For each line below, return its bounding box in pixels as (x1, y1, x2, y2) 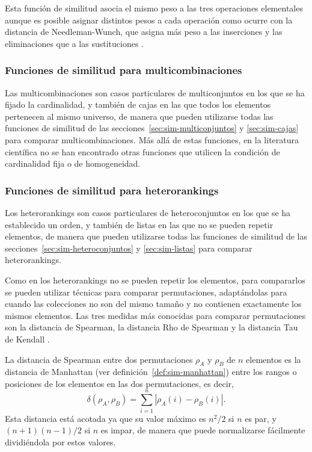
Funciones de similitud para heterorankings (5, 182, 219, 197)
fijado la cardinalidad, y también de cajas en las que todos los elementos (5, 98, 271, 111)
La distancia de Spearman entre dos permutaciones (5, 353, 193, 365)
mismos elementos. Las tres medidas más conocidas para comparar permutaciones (5, 309, 306, 321)
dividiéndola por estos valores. (5, 435, 116, 448)
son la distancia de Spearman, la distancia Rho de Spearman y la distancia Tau (5, 321, 298, 333)
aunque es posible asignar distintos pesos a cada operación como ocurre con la (5, 13, 293, 26)
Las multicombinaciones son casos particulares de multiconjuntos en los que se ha (5, 86, 305, 99)
